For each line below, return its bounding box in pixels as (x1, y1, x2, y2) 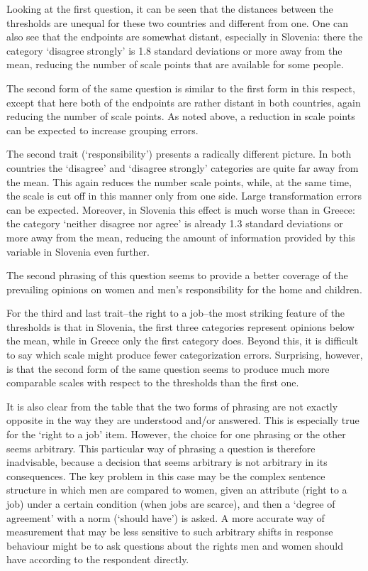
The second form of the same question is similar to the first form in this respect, (6, 80, 355, 95)
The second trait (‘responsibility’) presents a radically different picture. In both (6, 146, 352, 161)
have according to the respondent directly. (6, 552, 189, 567)
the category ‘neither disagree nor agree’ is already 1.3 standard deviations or (6, 216, 343, 231)
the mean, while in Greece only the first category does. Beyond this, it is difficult (6, 333, 359, 348)
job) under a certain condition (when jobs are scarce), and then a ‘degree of (6, 496, 335, 511)
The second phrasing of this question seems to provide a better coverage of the (6, 268, 348, 283)
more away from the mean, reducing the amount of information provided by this (6, 229, 355, 244)
